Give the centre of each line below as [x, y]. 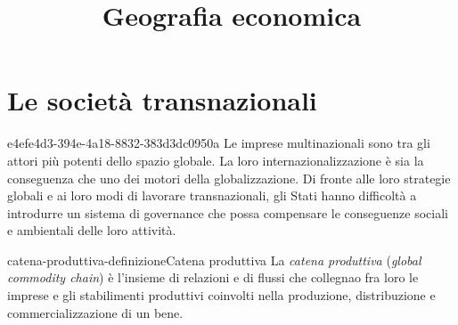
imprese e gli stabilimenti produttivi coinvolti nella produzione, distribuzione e [221, 295]
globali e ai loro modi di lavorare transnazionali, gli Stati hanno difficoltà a [212, 195]
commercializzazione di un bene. [95, 312]
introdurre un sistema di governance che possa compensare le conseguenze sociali [228, 212]
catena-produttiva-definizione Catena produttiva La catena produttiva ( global [214, 260]
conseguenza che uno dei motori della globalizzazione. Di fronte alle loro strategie [229, 178]
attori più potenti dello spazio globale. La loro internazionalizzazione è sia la [216, 160]
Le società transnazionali [162, 100]
